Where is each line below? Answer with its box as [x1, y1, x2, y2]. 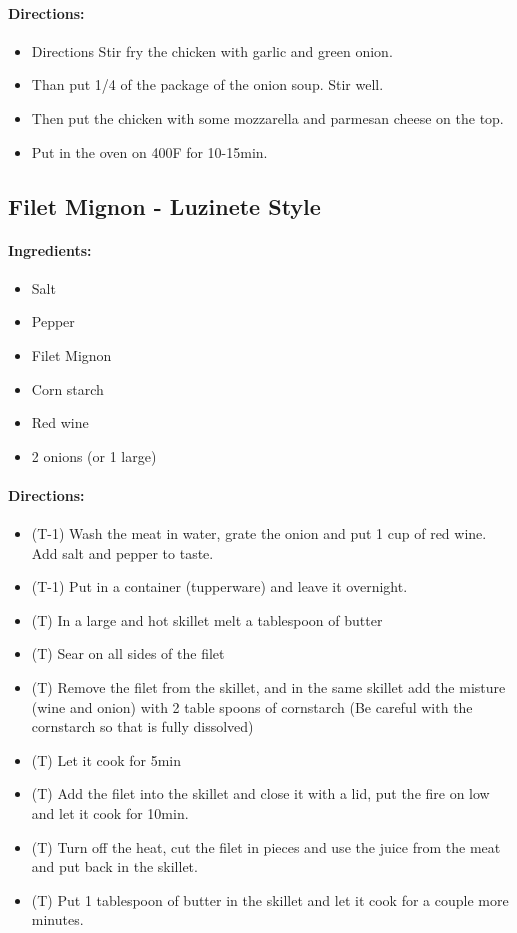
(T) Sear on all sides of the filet [31, 643, 225, 664]
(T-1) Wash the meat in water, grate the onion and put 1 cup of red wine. [31, 523, 487, 544]
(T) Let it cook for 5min [31, 749, 181, 770]
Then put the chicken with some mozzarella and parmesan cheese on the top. [31, 107, 504, 128]
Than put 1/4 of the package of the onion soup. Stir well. [31, 74, 384, 95]
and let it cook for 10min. [31, 803, 189, 824]
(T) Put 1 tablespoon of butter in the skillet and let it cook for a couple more [31, 889, 509, 910]
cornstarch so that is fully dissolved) [31, 716, 254, 737]
